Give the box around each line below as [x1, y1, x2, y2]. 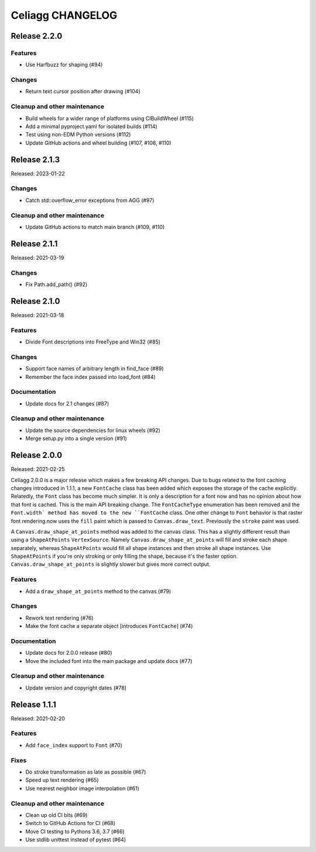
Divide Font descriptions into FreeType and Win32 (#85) [25, 338, 161, 345]
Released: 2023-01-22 [11, 170, 66, 177]
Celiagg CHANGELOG [11, 9, 118, 22]
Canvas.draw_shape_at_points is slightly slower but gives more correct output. [11, 561, 211, 568]
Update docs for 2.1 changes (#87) [25, 400, 109, 407]
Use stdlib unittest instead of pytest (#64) [25, 836, 126, 843]
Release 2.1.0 [11, 296, 60, 306]
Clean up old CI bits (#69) [25, 811, 88, 819]
